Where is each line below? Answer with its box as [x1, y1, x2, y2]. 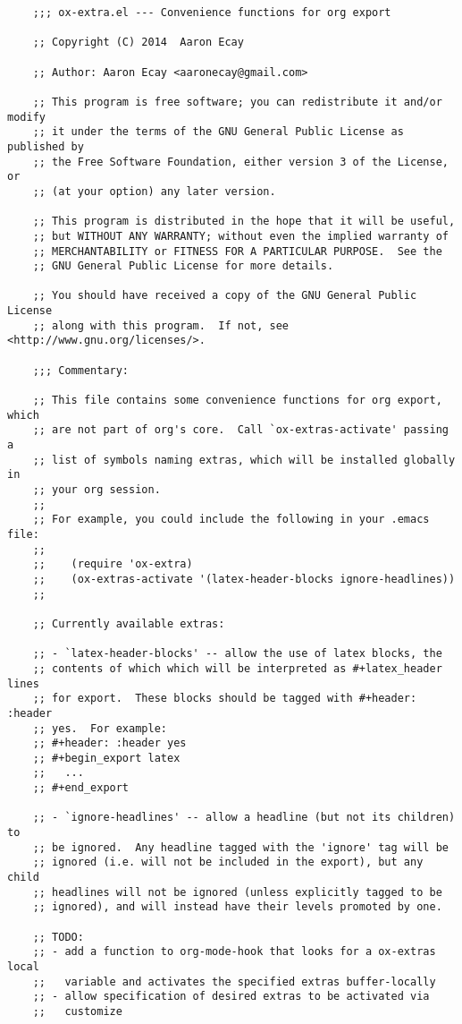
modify [7, 110, 46, 124]
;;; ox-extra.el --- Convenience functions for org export [32, 6, 391, 19]
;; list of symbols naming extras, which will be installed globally [32, 453, 456, 466]
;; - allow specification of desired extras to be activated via [32, 990, 430, 1003]
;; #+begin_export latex [32, 751, 181, 764]
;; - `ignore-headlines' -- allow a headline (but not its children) [32, 811, 456, 824]
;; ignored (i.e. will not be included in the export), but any [32, 856, 424, 869]
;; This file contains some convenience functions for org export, [32, 394, 442, 407]
